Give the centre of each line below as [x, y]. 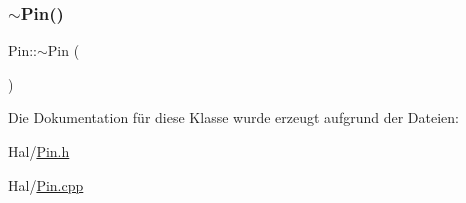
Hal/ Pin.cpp [46, 184]
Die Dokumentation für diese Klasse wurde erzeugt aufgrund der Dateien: [233, 117]
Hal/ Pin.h [39, 151]
